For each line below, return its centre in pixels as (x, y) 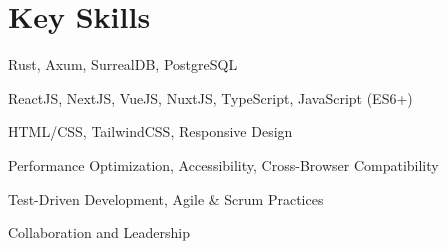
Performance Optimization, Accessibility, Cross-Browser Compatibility (223, 164)
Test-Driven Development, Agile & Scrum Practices (166, 198)
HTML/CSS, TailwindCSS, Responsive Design (150, 131)
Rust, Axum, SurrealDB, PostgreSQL (123, 64)
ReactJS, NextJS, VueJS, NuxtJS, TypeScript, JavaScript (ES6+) (210, 97)
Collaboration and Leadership (99, 232)
